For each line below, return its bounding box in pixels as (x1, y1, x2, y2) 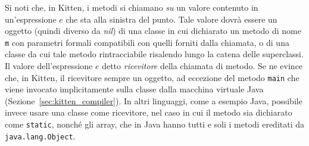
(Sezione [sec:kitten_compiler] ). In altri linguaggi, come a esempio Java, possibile (5, 94, 302, 107)
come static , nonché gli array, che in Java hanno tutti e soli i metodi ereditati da (5, 118, 305, 131)
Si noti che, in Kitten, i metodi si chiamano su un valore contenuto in (5, 1, 258, 13)
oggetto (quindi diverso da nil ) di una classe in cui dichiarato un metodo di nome (5, 24, 301, 37)
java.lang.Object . (5, 129, 76, 142)
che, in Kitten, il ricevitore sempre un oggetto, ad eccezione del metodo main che (5, 71, 299, 83)
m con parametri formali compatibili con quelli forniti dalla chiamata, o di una (5, 36, 289, 48)
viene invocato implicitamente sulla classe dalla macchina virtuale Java (5, 83, 264, 95)
